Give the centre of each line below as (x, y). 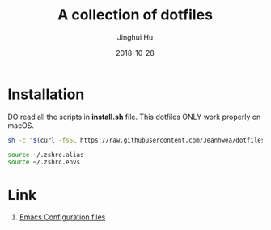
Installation (46, 94)
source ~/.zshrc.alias (46, 155)
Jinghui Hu (135, 37)
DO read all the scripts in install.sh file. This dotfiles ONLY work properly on (134, 117)
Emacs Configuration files (62, 217)
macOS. (21, 125)
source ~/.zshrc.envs (44, 162)
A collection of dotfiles (135, 15)
